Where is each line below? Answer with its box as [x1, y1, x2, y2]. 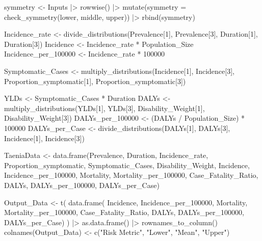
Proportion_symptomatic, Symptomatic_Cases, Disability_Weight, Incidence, [4, 159, 250, 170]
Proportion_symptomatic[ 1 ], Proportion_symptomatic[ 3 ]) [4, 75, 186, 86]
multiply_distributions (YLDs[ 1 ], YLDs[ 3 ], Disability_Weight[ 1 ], [4, 102, 205, 113]
